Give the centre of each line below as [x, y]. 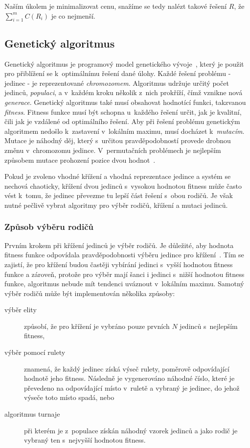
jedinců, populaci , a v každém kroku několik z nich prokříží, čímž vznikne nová [124, 92]
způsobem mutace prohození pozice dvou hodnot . [80, 160]
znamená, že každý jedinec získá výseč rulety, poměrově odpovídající [127, 368]
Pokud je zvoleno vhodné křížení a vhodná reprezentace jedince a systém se [118, 176]
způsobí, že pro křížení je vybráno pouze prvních [97, 326]
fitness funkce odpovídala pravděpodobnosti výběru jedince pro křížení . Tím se [124, 255]
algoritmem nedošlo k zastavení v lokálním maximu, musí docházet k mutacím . [125, 131]
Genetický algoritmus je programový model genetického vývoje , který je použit [124, 63]
